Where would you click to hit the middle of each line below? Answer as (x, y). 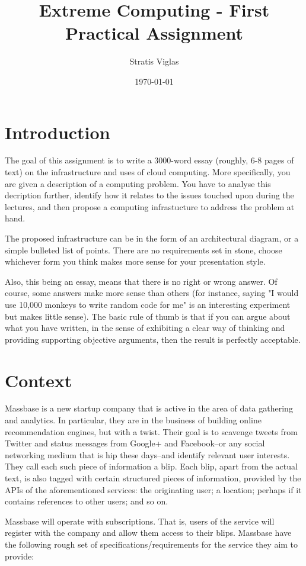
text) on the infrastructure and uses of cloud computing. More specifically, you (148, 172)
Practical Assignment (154, 33)
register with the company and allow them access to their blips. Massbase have (148, 533)
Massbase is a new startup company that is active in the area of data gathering (149, 408)
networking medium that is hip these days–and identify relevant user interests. (147, 454)
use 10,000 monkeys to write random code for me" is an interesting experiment (148, 304)
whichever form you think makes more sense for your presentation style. (135, 261)
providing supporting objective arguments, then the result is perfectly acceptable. (153, 339)
